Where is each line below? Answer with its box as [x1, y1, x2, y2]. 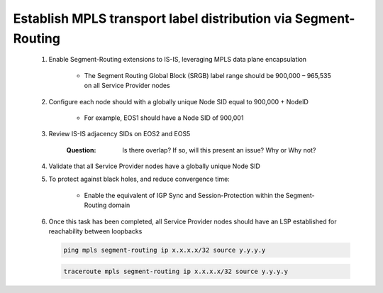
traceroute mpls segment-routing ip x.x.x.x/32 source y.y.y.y [63, 267, 289, 275]
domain [108, 201, 131, 209]
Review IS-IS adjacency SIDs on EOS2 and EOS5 [48, 130, 191, 138]
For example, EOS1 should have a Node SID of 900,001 [84, 114, 244, 122]
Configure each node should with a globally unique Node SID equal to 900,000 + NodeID [48, 97, 309, 106]
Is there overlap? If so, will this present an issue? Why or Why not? [122, 145, 316, 154]
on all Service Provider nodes [84, 82, 170, 90]
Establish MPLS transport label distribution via [13, 11, 292, 26]
